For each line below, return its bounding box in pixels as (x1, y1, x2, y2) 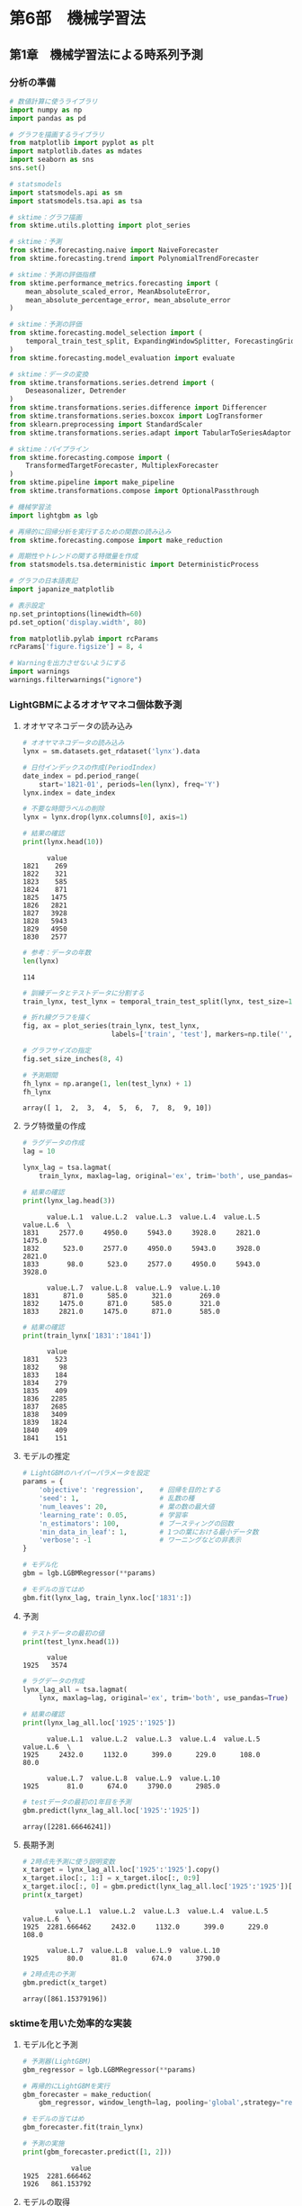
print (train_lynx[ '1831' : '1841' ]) (22, 1331, 152, 1340)
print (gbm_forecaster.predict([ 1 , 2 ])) (22, 2147, 173, 2156)
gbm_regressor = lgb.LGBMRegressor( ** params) (22, 2065, 196, 2075)
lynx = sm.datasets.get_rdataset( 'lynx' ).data (22, 747, 200, 756)
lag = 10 (22, 1147, 56, 1157)
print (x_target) (22, 1891, 84, 1900)
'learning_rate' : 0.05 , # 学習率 (39, 1510, 189, 1519)
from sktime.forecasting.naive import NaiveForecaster (9, 246, 219, 255)
